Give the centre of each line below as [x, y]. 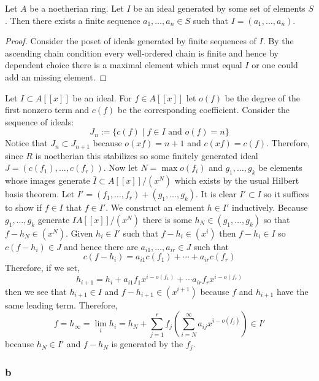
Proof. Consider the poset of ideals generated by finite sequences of [131, 41]
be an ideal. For [102, 97]
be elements [280, 167]
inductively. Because [270, 207]
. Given [79, 233]
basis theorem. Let [40, 194]
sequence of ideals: [40, 121]
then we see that [36, 291]
